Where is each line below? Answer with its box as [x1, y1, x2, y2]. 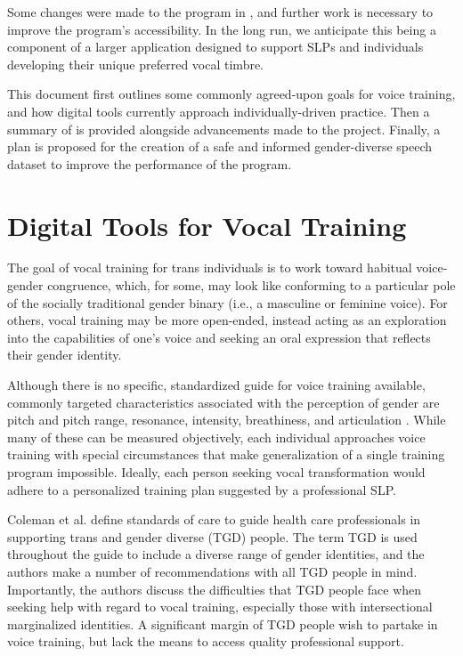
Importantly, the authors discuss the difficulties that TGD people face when [7, 579, 422, 598]
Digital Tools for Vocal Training [7, 207, 407, 243]
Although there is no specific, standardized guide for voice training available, [7, 376, 426, 394]
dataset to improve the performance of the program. [7, 154, 292, 173]
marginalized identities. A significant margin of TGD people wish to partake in [7, 614, 438, 633]
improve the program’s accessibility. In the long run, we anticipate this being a [7, 20, 436, 38]
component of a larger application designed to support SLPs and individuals [7, 37, 424, 56]
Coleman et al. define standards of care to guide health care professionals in [7, 510, 421, 529]
